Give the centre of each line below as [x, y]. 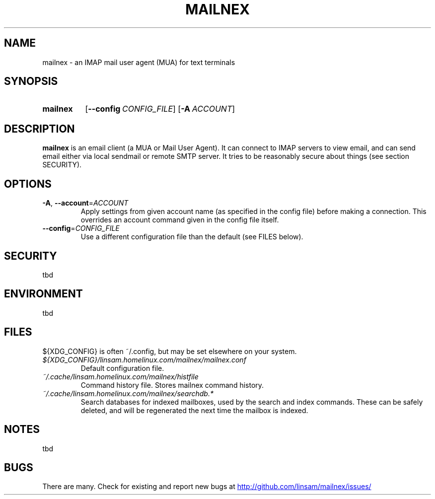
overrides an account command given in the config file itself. [180, 220]
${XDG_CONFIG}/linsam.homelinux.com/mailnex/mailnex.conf [144, 359]
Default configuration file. [122, 368]
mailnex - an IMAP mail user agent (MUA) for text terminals [139, 62]
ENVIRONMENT [43, 294]
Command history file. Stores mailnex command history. [172, 385]
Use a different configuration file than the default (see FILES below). [192, 237]
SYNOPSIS [31, 81]
